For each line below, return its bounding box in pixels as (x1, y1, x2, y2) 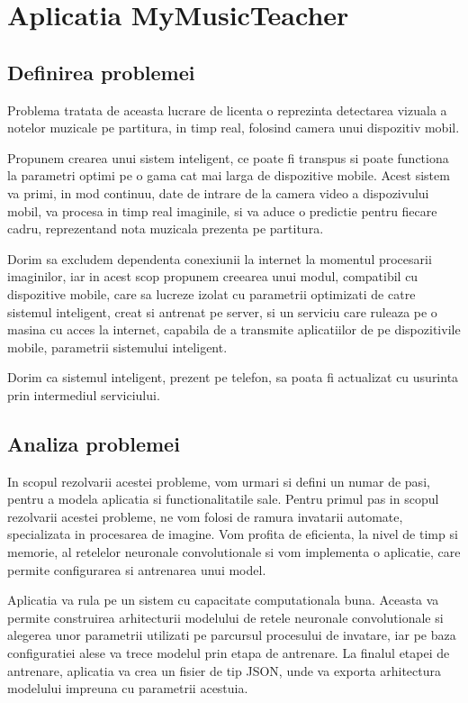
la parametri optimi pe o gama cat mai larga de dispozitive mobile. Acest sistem (7, 166, 450, 185)
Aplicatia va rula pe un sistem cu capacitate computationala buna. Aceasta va (7, 590, 439, 609)
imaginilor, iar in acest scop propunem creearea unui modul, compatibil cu (7, 267, 418, 286)
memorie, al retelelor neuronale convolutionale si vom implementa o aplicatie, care (7, 543, 461, 561)
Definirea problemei (7, 58, 195, 86)
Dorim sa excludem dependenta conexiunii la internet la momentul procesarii (7, 249, 432, 268)
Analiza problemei (7, 429, 180, 457)
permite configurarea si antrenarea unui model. (7, 560, 266, 579)
